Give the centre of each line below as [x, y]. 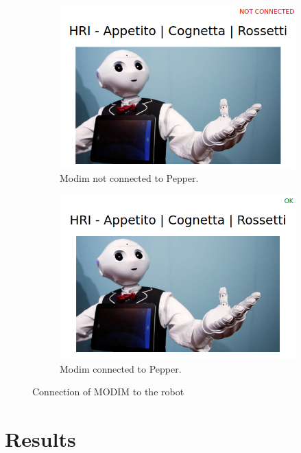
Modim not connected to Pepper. [129, 178]
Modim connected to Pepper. [121, 368]
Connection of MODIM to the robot [108, 392]
